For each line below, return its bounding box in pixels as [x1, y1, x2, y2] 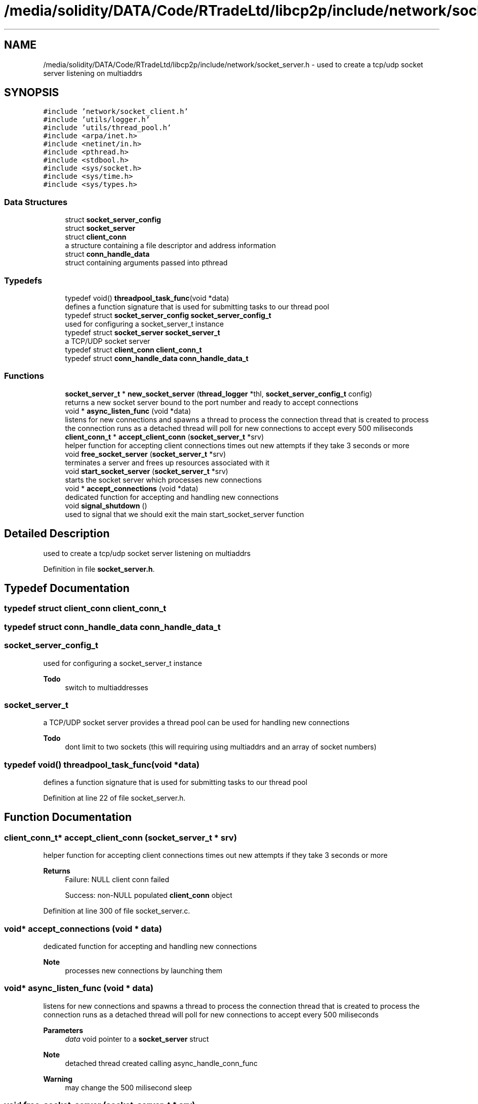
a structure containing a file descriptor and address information [65, 241, 276, 250]
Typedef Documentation [4, 581, 130, 595]
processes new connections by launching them [65, 966, 223, 975]
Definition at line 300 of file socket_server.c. [43, 906, 190, 916]
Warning [43, 1074, 73, 1083]
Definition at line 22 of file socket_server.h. [43, 794, 186, 802]
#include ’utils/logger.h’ [43, 115, 150, 124]
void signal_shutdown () [65, 501, 147, 510]
